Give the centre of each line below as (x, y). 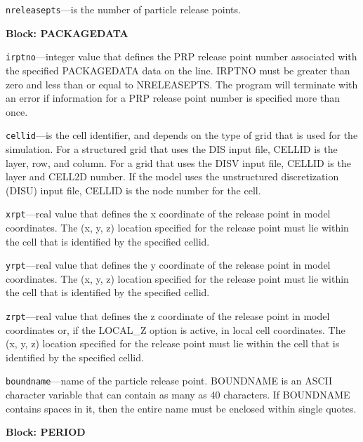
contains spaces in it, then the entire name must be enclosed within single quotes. (181, 408)
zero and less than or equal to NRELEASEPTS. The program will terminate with (182, 84)
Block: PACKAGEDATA (67, 33)
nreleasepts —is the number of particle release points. (123, 9)
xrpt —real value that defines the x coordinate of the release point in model (168, 214)
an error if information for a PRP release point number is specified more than (173, 98)
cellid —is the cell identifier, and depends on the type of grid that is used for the (182, 135)
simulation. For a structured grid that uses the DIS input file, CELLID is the (172, 148)
